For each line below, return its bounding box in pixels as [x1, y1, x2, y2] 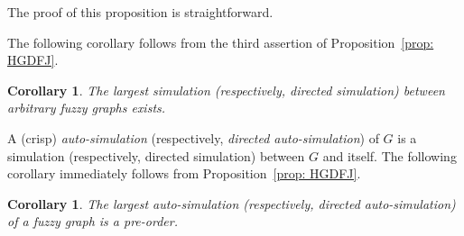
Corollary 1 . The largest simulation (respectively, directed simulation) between [7, 80, 445, 99]
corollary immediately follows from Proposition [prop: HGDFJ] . [7, 164, 361, 183]
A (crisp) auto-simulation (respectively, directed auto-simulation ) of [7, 128, 379, 147]
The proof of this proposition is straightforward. [7, 3, 274, 21]
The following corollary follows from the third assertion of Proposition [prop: [7, 32, 434, 51]
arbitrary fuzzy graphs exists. [7, 98, 166, 117]
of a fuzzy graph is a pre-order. [7, 212, 178, 231]
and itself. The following [322, 146, 457, 165]
